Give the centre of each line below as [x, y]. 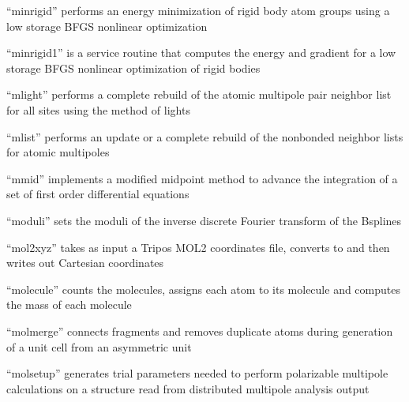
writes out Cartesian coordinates [85, 263]
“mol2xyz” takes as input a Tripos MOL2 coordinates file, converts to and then [198, 247]
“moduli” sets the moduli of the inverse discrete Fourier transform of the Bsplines [204, 220]
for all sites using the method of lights [98, 109]
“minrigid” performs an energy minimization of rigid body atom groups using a [198, 10]
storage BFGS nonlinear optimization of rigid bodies [133, 68]
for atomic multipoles [58, 152]
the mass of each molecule [69, 304]
